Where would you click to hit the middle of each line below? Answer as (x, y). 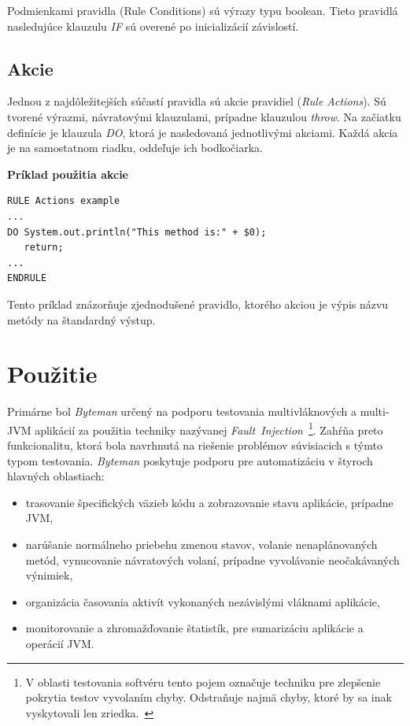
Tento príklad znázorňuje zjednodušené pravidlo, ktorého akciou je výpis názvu (198, 304)
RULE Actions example (64, 201)
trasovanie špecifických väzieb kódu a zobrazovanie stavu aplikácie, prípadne (209, 502)
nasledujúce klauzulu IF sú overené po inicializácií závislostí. (153, 26)
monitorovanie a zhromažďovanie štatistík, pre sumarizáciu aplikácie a (194, 628)
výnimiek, (49, 575)
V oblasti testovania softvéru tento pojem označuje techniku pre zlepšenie (203, 682)
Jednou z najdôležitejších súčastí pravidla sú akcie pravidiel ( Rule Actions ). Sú (197, 101)
